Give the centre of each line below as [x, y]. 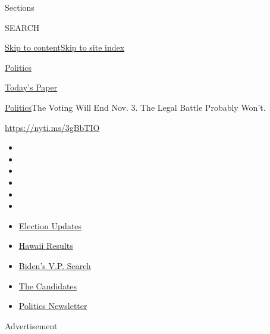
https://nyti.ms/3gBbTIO [52, 127]
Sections [20, 7]
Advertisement [31, 325]
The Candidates [48, 285]
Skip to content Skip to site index [65, 47]
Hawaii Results [46, 246]
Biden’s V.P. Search [55, 265]
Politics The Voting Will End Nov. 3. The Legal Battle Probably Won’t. [135, 107]
